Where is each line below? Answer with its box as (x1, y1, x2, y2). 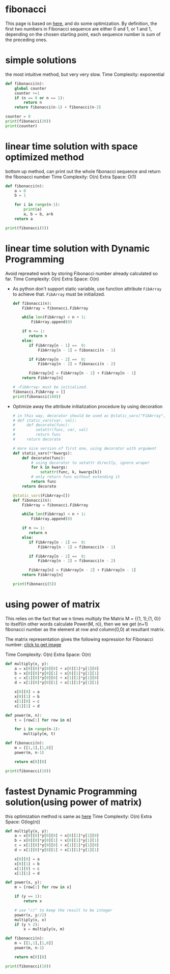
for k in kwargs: (31, 465, 68, 470)
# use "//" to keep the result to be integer (14, 907, 113, 913)
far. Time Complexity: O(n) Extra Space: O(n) (5, 276, 99, 282)
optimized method (5, 151, 84, 163)
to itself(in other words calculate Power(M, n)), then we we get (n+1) (5, 621, 149, 627)
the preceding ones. (5, 37, 47, 43)
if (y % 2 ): (14, 922, 40, 927)
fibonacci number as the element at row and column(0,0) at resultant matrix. (5, 626, 165, 632)
